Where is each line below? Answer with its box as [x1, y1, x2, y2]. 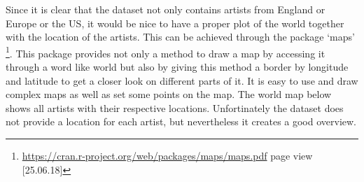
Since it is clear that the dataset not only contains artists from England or [6, 2, 325, 16]
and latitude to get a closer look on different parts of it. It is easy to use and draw [6, 73, 358, 87]
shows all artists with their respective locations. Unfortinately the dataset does [6, 100, 344, 115]
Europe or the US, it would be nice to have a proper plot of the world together [6, 15, 344, 30]
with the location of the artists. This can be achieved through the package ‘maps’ [6, 29, 355, 44]
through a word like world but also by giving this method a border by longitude [6, 59, 349, 74]
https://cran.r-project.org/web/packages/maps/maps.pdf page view [22, 148, 313, 162]
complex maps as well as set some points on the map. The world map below [6, 87, 332, 101]
